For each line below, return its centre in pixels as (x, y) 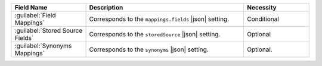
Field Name (31, 7)
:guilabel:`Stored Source (49, 31)
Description (106, 7)
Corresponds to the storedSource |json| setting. (155, 34)
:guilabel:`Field (35, 15)
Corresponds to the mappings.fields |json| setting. (159, 19)
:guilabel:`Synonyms (43, 46)
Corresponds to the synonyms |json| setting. (149, 49)
